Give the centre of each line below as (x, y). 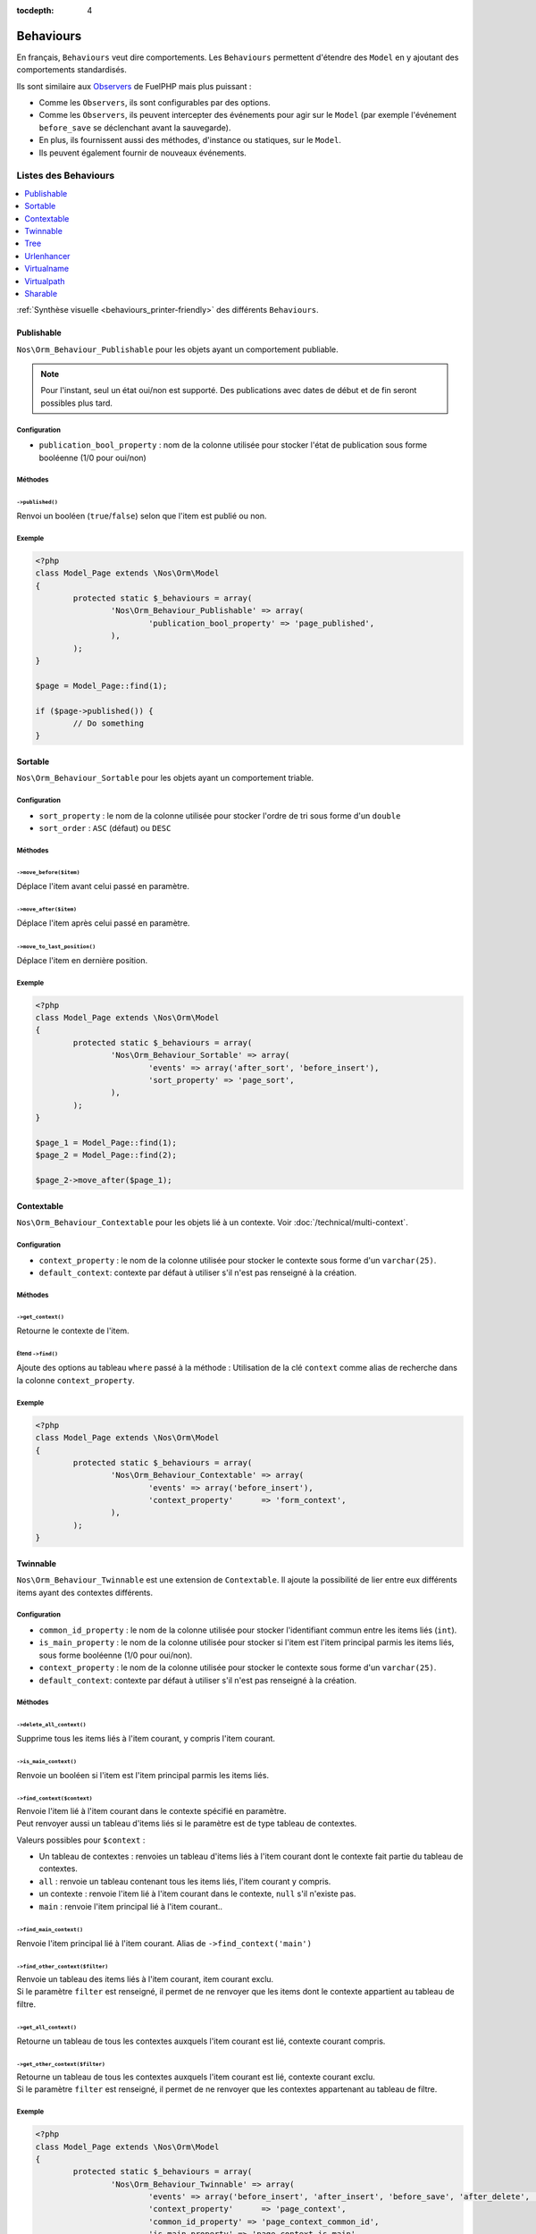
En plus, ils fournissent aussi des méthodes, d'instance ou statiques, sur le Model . (190, 140)
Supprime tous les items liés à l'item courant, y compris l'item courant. (146, 1738)
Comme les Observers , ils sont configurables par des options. (155, 103)
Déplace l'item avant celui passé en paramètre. (103, 886)
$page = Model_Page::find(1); (101, 685)
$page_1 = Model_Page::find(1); (106, 1142)
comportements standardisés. (71, 70)
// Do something (109, 723)
